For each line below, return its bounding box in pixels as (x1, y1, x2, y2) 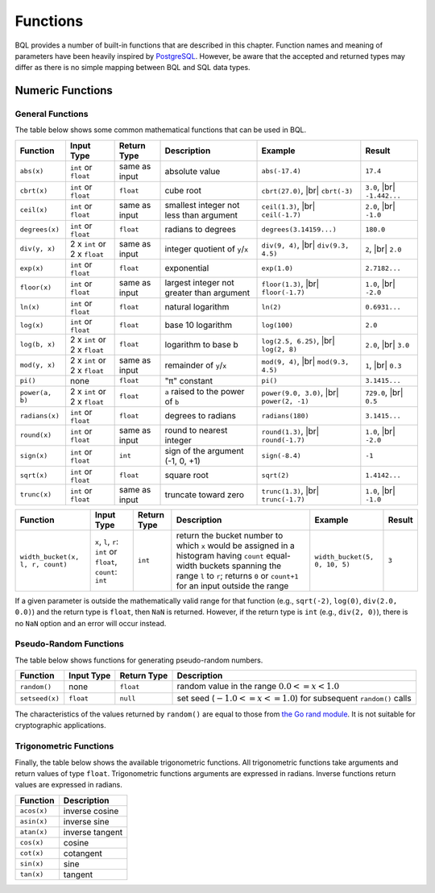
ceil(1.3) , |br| (261, 201, 316, 212)
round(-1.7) (261, 436, 305, 445)
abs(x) (19, 167, 44, 176)
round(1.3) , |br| (261, 426, 320, 437)
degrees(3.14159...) (261, 225, 338, 234)
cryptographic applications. (14, 721, 106, 730)
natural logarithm (164, 301, 230, 313)
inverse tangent (63, 826, 123, 837)
